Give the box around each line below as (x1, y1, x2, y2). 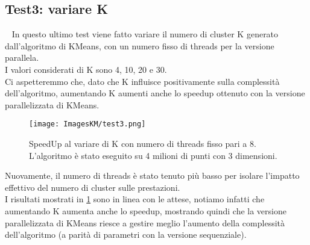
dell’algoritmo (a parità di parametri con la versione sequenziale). (5, 228, 247, 241)
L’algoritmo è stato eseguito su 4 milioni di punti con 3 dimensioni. (29, 149, 277, 161)
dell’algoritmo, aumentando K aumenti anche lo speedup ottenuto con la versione (5, 87, 305, 99)
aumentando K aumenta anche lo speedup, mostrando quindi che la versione (5, 204, 286, 217)
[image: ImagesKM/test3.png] (29, 120, 146, 129)
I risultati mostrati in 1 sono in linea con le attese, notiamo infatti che (5, 193, 265, 205)
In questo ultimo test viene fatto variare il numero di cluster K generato (11, 28, 279, 40)
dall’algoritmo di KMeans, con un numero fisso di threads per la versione (5, 39, 274, 52)
